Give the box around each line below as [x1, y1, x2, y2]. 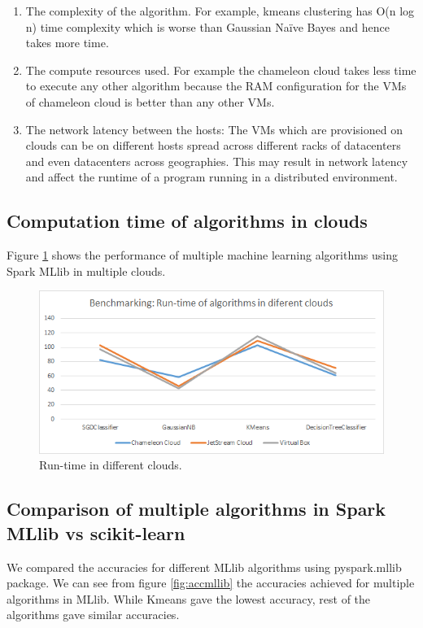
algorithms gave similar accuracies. [7, 606, 180, 623]
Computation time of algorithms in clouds [7, 208, 368, 233]
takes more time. [25, 34, 109, 51]
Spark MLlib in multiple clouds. [7, 262, 166, 279]
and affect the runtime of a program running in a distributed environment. [25, 168, 398, 185]
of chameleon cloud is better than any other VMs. [25, 93, 275, 110]
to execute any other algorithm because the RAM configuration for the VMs [25, 77, 407, 94]
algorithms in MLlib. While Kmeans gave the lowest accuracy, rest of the [7, 590, 371, 607]
